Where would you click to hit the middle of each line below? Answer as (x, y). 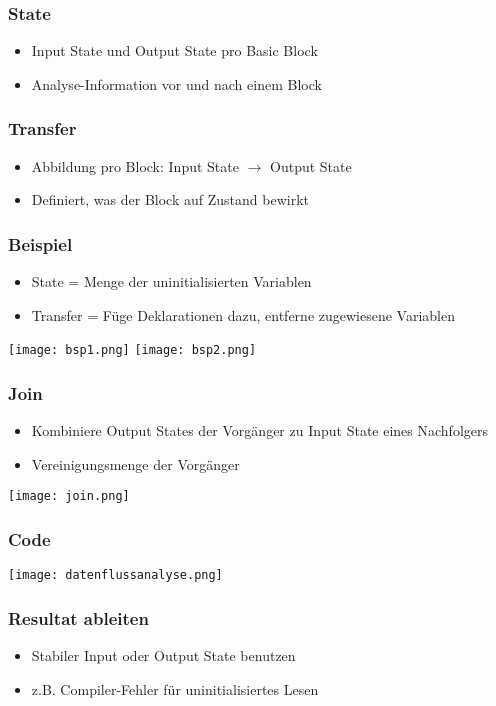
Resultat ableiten (78, 617)
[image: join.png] (69, 496)
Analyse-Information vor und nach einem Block (176, 83)
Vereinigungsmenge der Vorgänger (135, 463)
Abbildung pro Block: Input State (135, 165)
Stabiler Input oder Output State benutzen (163, 655)
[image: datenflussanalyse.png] (115, 575)
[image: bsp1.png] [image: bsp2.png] (132, 350)
